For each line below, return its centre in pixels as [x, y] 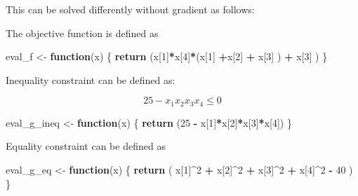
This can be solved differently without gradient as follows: [130, 9]
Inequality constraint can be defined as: [91, 79]
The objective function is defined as [82, 33]
